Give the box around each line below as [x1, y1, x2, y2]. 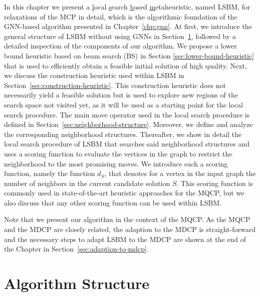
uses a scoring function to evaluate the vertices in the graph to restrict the [4, 148, 232, 158]
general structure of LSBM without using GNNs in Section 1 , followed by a [4, 30, 236, 41]
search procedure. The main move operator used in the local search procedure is [4, 109, 250, 119]
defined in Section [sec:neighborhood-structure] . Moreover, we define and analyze [4, 119, 253, 129]
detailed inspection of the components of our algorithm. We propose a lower [4, 40, 237, 51]
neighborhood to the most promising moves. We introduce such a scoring [4, 158, 228, 168]
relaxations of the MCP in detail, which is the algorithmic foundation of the [4, 11, 237, 21]
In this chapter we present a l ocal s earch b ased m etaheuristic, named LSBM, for [4, 1, 250, 11]
